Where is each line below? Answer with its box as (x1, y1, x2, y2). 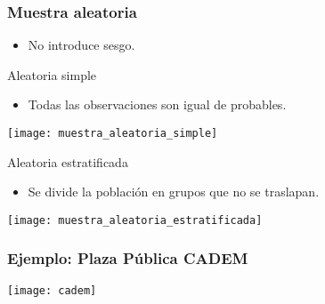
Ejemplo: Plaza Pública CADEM (7, 247, 248, 269)
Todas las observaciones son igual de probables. (28, 95, 287, 114)
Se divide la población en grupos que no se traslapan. (28, 182, 320, 201)
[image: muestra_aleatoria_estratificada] (7, 213, 263, 227)
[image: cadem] (7, 284, 97, 297)
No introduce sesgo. (28, 36, 135, 54)
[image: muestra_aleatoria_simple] (7, 127, 218, 140)
